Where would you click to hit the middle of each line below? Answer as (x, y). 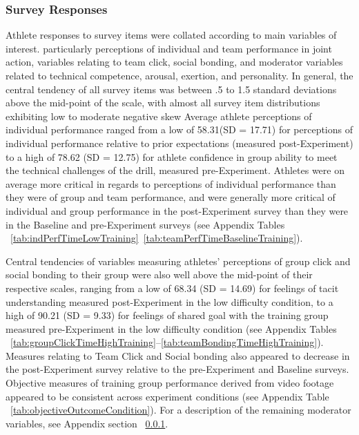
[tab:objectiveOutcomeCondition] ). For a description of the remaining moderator (181, 410)
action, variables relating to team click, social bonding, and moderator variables (174, 62)
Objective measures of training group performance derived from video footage (170, 383)
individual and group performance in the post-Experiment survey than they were (177, 210)
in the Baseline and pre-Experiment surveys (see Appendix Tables (145, 224)
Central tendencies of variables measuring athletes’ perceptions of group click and (178, 261)
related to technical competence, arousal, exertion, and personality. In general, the (179, 75)
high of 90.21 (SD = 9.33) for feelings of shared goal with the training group (167, 315)
